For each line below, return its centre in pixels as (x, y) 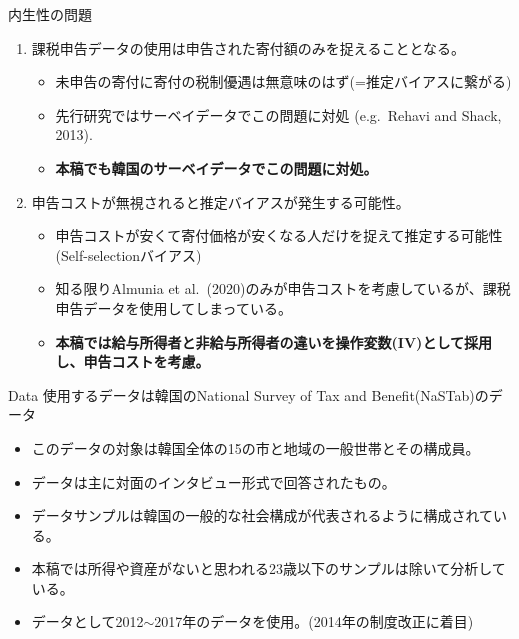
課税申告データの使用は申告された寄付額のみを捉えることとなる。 (248, 47)
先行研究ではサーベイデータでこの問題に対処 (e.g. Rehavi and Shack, (278, 114)
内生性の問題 (50, 14)
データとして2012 (87, 621)
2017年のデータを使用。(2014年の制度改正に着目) (314, 621)
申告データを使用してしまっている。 (173, 307)
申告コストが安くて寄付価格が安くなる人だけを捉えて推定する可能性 (279, 235)
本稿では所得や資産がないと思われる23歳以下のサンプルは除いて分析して (268, 568)
